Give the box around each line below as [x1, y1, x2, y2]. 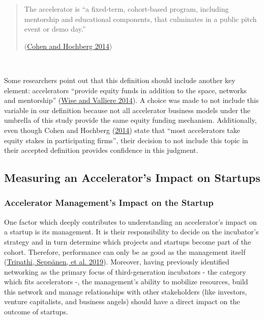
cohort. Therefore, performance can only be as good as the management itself [4, 246, 246, 257]
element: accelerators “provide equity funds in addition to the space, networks [4, 85, 247, 95]
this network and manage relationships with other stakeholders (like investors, [4, 286, 247, 297]
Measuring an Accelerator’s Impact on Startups [4, 170, 260, 185]
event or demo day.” [24, 23, 86, 34]
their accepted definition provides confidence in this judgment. [4, 145, 198, 155]
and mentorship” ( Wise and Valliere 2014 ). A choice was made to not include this [4, 95, 259, 105]
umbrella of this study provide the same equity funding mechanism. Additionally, [4, 115, 257, 125]
